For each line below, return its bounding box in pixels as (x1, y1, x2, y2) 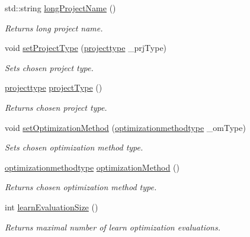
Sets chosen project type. (5, 61, 94, 73)
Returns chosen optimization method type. (5, 181, 157, 193)
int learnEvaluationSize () (5, 200, 98, 213)
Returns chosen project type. (5, 101, 107, 113)
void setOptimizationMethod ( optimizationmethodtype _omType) (5, 121, 246, 133)
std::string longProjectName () (5, 2, 116, 14)
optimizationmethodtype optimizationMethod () (5, 161, 180, 173)
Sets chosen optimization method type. (5, 141, 143, 153)
